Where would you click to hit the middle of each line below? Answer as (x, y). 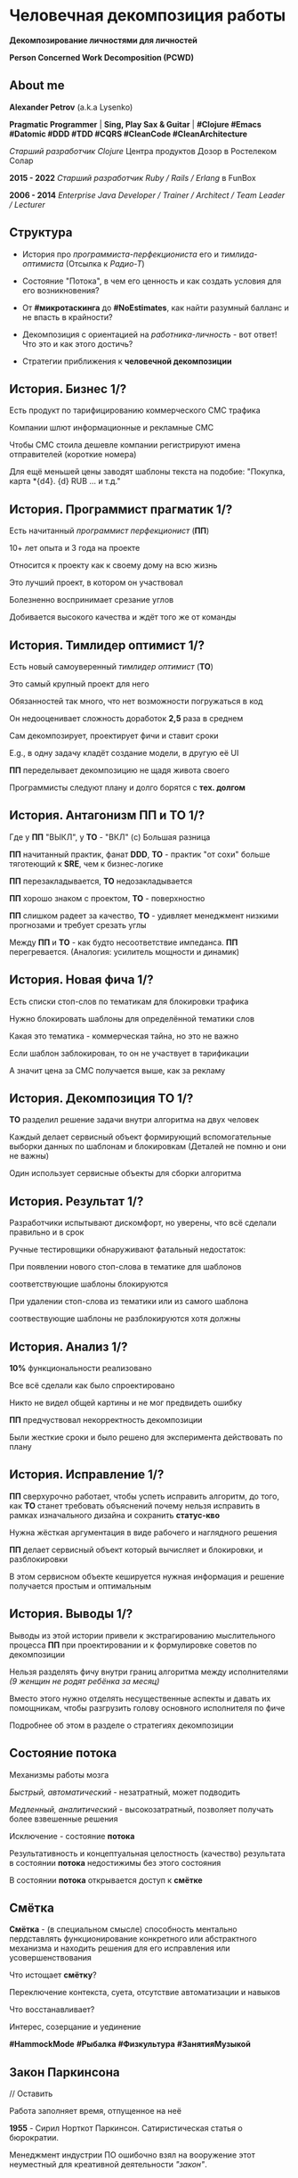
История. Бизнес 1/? (68, 389)
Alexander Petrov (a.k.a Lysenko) (71, 107)
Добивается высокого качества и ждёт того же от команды (123, 617)
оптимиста (43, 263)
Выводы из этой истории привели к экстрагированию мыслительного (142, 1635)
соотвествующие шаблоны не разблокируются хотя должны (125, 1319)
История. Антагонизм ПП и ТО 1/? (107, 815)
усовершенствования (50, 1958)
